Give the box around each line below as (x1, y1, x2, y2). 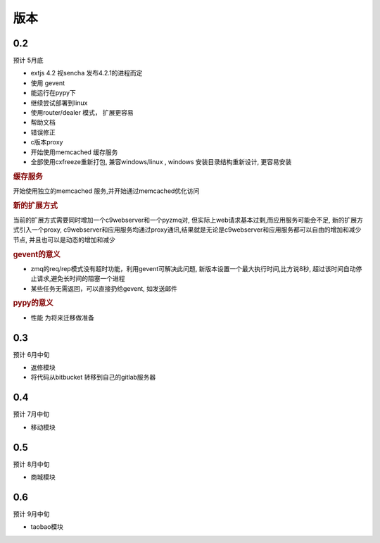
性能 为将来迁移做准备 (30, 313, 94, 322)
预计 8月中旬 (13, 460, 50, 468)
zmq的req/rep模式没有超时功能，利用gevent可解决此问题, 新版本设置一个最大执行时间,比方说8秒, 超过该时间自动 (30, 264, 356, 273)
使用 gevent (30, 78, 65, 87)
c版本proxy (30, 138, 63, 146)
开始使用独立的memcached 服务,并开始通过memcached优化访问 (13, 187, 200, 195)
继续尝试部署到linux (30, 99, 88, 107)
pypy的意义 (13, 298, 54, 308)
